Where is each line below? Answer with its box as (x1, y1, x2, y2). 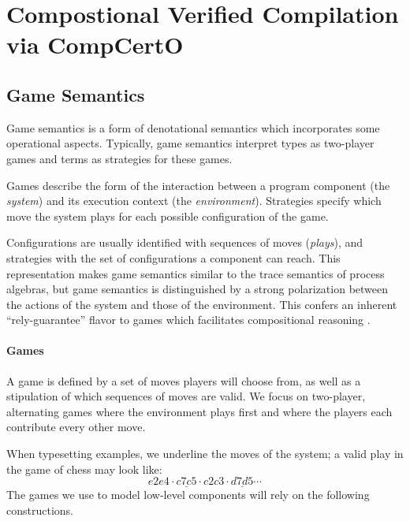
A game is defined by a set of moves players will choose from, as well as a (6, 372, 361, 389)
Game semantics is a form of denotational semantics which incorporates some (6, 119, 380, 136)
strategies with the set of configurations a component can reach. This (6, 249, 341, 266)
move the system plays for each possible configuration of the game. (6, 207, 329, 224)
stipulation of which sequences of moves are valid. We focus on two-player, (6, 388, 366, 404)
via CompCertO (6, 28, 184, 61)
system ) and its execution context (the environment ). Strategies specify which (6, 192, 382, 209)
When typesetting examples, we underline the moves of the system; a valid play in (6, 445, 404, 462)
